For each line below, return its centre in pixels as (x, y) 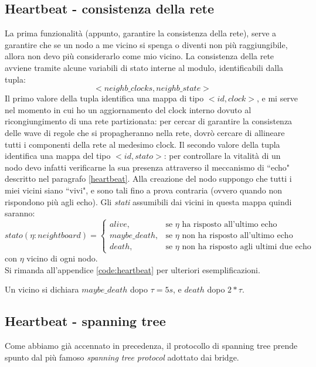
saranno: (20, 213)
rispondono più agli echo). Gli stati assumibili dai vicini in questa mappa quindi (148, 201)
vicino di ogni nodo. (62, 258)
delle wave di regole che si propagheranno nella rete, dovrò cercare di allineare (145, 132)
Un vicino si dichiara (42, 289)
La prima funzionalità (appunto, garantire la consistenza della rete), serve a (141, 33)
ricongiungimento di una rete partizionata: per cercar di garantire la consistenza (149, 121)
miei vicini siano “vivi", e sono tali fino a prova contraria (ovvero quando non (144, 190)
